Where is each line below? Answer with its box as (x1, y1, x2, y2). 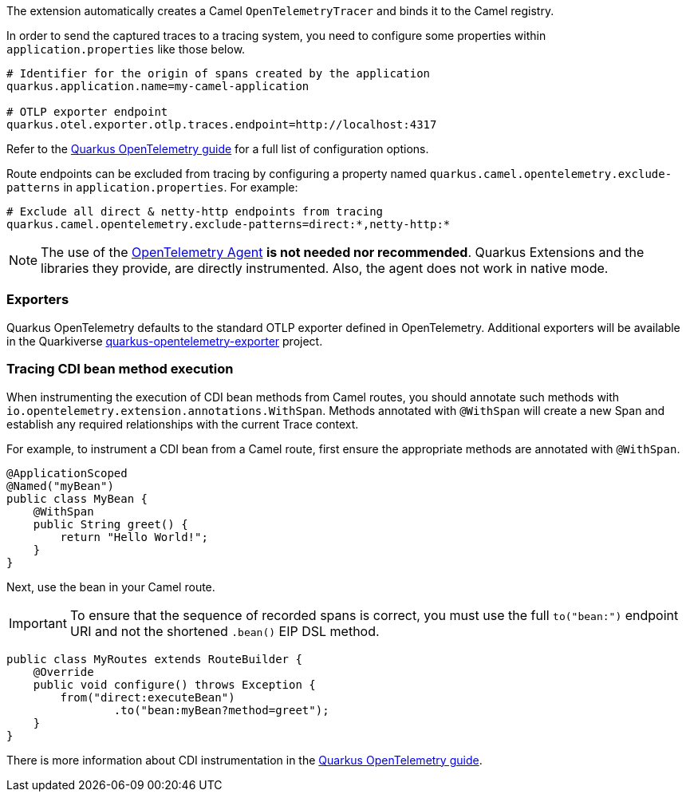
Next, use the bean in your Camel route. (6, 579, 215, 594)
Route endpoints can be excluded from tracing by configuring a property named (6, 167, 427, 180)
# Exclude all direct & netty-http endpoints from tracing (6, 205, 384, 218)
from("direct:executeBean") (60, 690, 235, 704)
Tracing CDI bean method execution (6, 361, 234, 377)
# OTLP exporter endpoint (6, 105, 168, 118)
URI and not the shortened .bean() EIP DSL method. (69, 622, 380, 639)
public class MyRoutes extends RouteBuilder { (6, 652, 302, 666)
